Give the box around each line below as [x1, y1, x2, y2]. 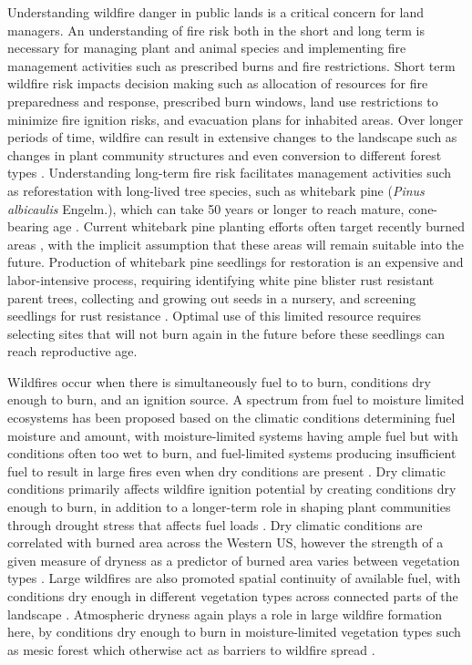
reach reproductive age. [7, 342, 138, 361]
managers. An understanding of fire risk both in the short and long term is [7, 20, 425, 39]
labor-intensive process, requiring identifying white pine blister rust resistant [7, 270, 435, 289]
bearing [7, 217, 49, 236]
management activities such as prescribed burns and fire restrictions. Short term [7, 56, 456, 75]
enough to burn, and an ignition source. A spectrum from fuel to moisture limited [7, 390, 465, 409]
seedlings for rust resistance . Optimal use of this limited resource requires [7, 306, 421, 325]
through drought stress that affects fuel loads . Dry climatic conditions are [7, 515, 423, 534]
